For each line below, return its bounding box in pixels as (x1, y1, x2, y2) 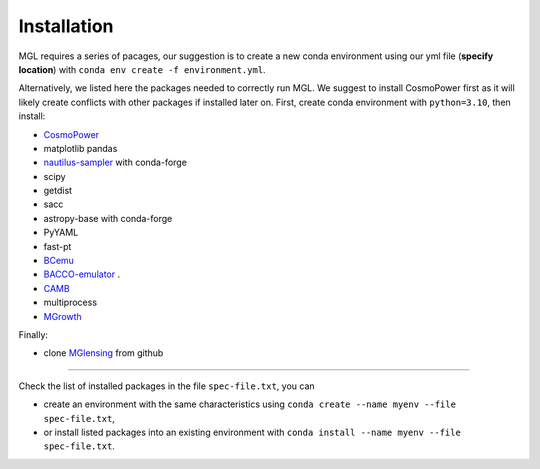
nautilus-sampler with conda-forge (43, 156, 187, 169)
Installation (18, 15, 114, 37)
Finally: (18, 328, 49, 340)
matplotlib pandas (43, 142, 118, 154)
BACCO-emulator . (43, 268, 120, 280)
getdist (43, 185, 73, 197)
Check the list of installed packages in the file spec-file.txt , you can (18, 380, 315, 392)
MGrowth (43, 310, 82, 322)
